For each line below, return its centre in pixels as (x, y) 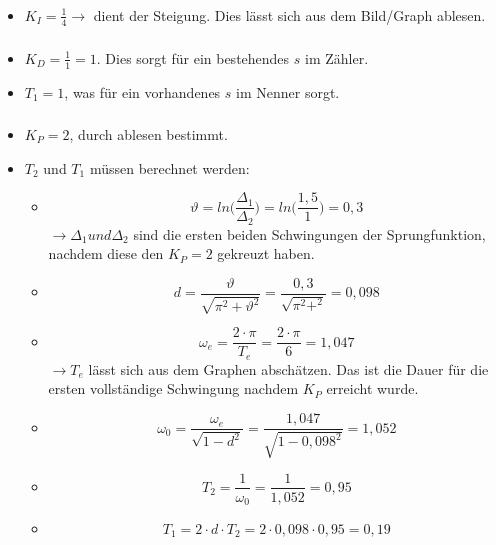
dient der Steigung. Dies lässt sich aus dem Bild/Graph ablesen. (289, 14)
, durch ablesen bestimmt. (148, 134)
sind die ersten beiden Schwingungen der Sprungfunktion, (309, 233)
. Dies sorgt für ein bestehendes (193, 57)
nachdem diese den (106, 253)
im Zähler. (337, 57)
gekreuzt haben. (266, 253)
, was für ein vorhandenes (142, 91)
